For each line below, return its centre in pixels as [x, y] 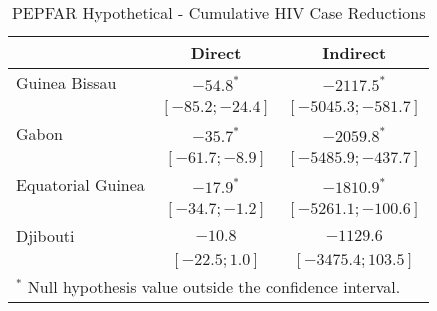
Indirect [354, 52]
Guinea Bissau [66, 82]
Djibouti [45, 235]
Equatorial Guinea [80, 184]
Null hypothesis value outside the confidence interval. [214, 286]
